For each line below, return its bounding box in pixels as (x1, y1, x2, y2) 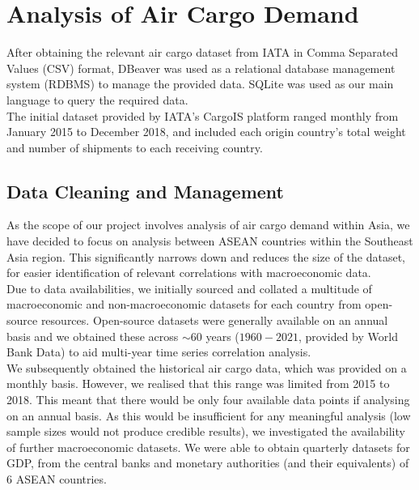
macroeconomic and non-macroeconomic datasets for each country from (6, 296, 362, 313)
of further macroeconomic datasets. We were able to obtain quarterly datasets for (6, 438, 410, 455)
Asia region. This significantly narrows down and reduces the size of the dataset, (6, 248, 406, 265)
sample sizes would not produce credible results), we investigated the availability (6, 423, 405, 440)
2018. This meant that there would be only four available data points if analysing (6, 391, 410, 408)
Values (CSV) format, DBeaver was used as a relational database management (6, 59, 396, 76)
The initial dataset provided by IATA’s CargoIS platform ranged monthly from (6, 107, 399, 124)
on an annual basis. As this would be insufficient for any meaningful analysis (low (6, 407, 411, 424)
